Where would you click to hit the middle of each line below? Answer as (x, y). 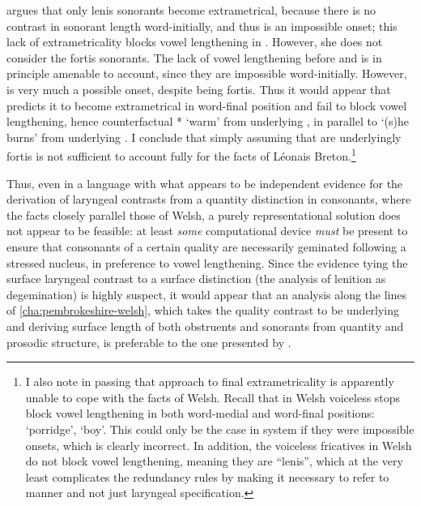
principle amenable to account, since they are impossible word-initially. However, (207, 73)
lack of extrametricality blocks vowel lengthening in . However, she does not (195, 42)
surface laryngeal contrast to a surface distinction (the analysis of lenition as (196, 279)
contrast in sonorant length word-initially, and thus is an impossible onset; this (202, 26)
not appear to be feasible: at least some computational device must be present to (207, 231)
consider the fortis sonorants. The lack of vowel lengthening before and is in (194, 57)
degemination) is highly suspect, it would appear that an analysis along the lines (207, 294)
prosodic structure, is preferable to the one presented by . (149, 342)
